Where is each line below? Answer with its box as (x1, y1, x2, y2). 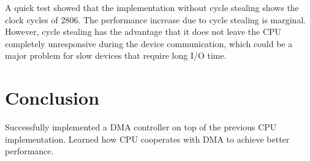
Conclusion (5, 85, 100, 110)
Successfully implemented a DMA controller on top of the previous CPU (5, 121, 277, 133)
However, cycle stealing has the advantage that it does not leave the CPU (5, 25, 282, 38)
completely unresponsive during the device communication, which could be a (5, 37, 293, 50)
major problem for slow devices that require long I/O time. (5, 49, 227, 62)
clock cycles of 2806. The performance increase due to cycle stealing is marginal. (5, 13, 306, 26)
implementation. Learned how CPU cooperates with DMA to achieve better (5, 132, 290, 145)
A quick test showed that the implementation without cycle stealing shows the (5, 1, 299, 13)
